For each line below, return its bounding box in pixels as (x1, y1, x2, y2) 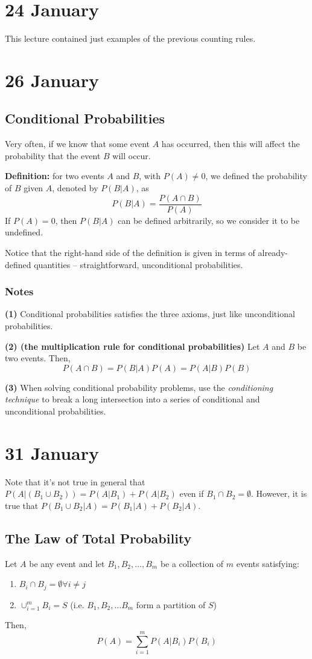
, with (139, 169, 161, 182)
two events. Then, (5, 352, 71, 364)
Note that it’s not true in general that (5, 475, 145, 488)
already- (258, 246, 288, 258)
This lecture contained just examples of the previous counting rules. (5, 32, 256, 45)
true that (5, 499, 39, 511)
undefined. (5, 226, 43, 238)
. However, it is (251, 487, 307, 500)
